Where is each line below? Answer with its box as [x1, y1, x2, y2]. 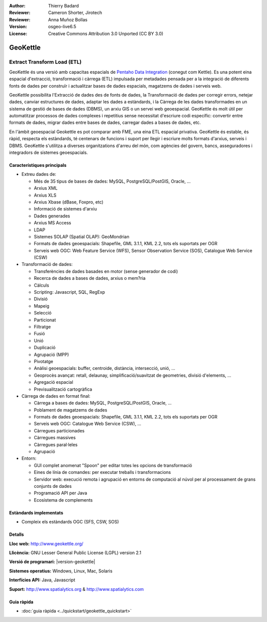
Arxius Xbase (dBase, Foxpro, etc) [34, 199, 104, 205]
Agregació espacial [34, 379, 74, 385]
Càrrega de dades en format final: [21, 393, 91, 399]
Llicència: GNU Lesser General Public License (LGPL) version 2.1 [9, 550, 141, 556]
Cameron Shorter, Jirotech [48, 10, 102, 16]
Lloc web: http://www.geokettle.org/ [9, 540, 84, 547]
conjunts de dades [34, 483, 72, 489]
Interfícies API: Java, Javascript [9, 577, 75, 583]
